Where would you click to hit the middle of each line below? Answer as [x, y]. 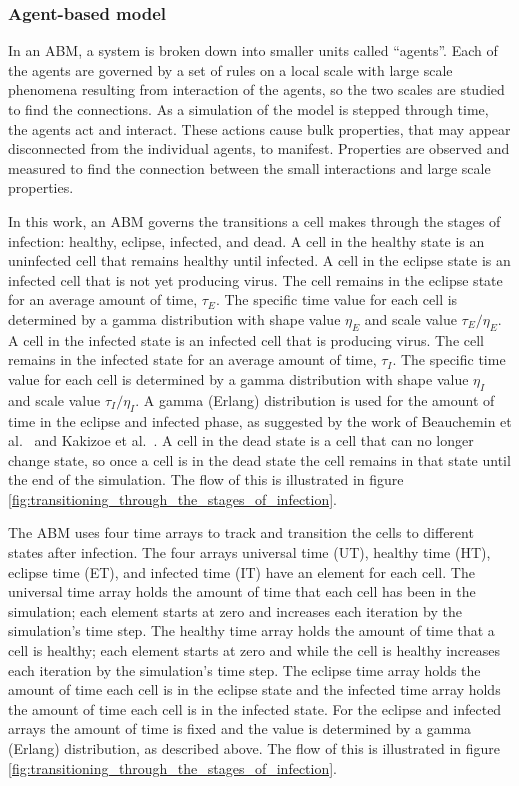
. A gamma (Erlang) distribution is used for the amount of [315, 399]
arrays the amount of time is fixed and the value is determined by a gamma [240, 728]
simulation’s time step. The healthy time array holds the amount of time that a [251, 630]
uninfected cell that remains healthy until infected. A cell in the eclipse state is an [259, 260]
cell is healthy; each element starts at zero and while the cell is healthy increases [254, 650]
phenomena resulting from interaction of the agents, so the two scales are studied [256, 89]
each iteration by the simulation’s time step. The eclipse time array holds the [244, 669]
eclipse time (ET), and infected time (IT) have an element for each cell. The [241, 571]
